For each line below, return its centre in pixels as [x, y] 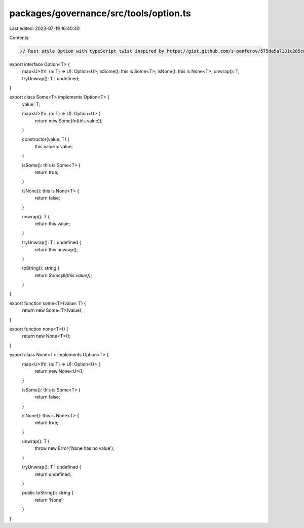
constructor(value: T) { [46, 139]
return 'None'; [49, 500]
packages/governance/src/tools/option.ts [100, 13]
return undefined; [53, 474]
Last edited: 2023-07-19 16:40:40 [45, 28]
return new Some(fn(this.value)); [69, 121]
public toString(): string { [48, 493]
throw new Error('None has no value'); [75, 448]
